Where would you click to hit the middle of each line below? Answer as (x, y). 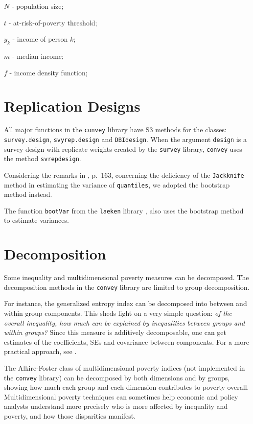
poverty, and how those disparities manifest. (70, 416)
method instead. (28, 194)
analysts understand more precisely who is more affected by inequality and (116, 406)
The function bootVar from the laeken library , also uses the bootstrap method (124, 210)
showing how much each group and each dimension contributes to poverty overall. (126, 387)
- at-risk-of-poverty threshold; (53, 22)
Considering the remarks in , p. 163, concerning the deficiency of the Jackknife (124, 175)
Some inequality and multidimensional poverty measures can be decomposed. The (126, 277)
